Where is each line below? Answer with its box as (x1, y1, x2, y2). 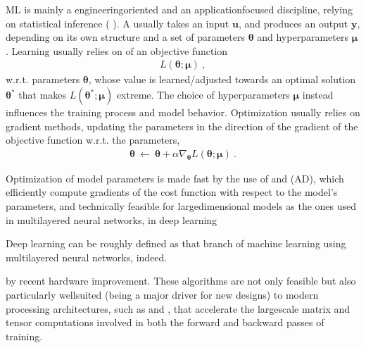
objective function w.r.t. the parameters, (6, 132, 180, 147)
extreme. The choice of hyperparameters (116, 87, 290, 101)
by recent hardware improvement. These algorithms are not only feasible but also (6, 273, 356, 288)
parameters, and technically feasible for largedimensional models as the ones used (6, 199, 357, 213)
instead (302, 87, 334, 101)
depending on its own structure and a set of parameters (6, 30, 245, 44)
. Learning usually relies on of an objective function (6, 43, 228, 58)
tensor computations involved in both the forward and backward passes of (6, 315, 324, 330)
